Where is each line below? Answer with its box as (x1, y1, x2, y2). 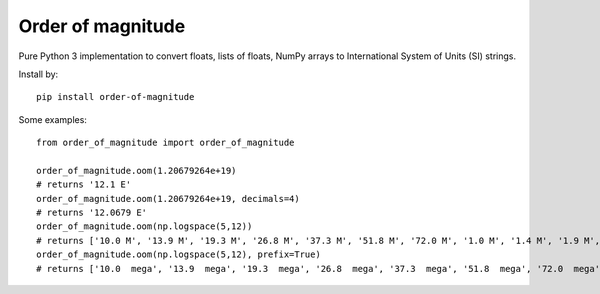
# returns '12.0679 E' (36, 207, 148, 219)
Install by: (18, 68, 59, 80)
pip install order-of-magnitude (36, 91, 195, 103)
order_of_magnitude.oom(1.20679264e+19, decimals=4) (36, 193, 300, 204)
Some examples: (18, 113, 87, 125)
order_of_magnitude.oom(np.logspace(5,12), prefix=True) (36, 249, 322, 260)
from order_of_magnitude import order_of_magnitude (36, 137, 295, 149)
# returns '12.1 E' (36, 179, 132, 190)
